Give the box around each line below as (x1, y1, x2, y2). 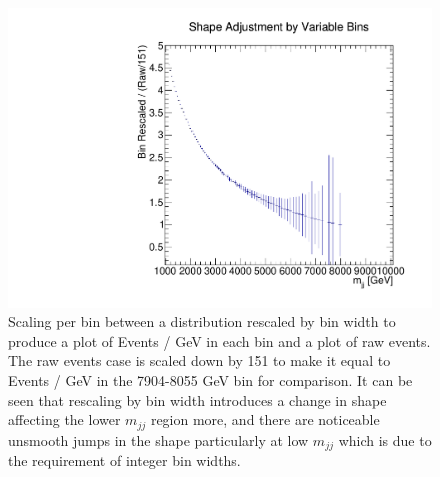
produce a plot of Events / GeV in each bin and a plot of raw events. (8, 330, 431, 351)
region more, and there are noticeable (150, 409, 380, 430)
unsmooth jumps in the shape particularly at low (8, 429, 309, 450)
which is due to (338, 429, 432, 450)
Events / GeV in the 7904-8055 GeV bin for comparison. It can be (8, 370, 413, 391)
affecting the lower (8, 409, 121, 430)
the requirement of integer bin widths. (8, 450, 241, 471)
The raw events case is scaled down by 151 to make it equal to (8, 350, 391, 371)
